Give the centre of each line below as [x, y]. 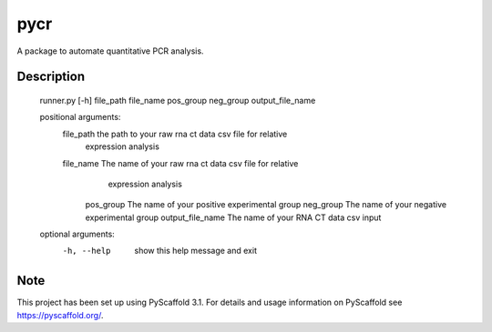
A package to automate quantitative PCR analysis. [110, 51]
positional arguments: [80, 117]
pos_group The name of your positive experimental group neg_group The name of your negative [266, 205]
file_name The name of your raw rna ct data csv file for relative [180, 163]
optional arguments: [77, 234]
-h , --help [87, 251]
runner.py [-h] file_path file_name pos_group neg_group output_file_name [178, 100]
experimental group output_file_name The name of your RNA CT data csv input [233, 217]
